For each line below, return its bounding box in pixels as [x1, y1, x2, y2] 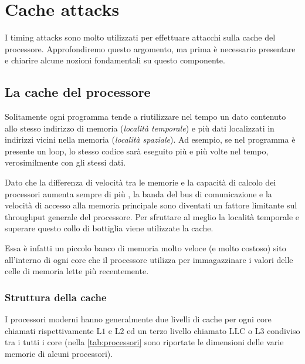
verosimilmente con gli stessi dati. [5, 156, 126, 168]
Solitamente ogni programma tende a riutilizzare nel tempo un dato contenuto [5, 110, 286, 123]
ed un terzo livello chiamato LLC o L [127, 324, 260, 336]
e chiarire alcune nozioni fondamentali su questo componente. [5, 54, 225, 66]
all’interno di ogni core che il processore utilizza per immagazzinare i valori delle [5, 253, 293, 265]
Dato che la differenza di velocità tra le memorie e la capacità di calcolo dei [5, 176, 276, 188]
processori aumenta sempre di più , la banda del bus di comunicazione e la [5, 187, 272, 200]
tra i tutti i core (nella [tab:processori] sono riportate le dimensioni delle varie [5, 336, 284, 348]
